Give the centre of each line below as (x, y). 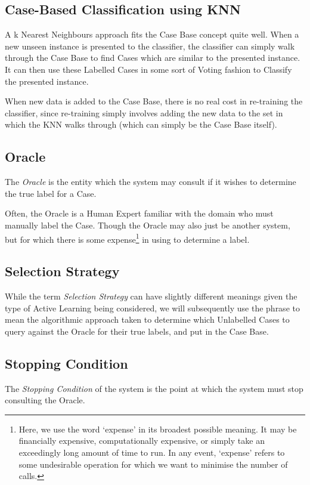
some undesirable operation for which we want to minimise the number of (153, 464)
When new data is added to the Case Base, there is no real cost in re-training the (154, 101)
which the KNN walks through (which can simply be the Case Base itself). (141, 124)
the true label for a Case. (51, 193)
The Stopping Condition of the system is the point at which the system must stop (154, 388)
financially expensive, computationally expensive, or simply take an (142, 441)
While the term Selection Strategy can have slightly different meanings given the (151, 296)
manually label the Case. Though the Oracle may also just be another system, (148, 225)
